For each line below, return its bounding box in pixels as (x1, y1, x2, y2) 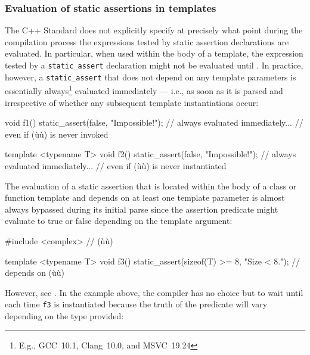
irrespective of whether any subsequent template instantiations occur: (5, 96, 259, 108)
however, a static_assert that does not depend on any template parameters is (5, 70, 296, 83)
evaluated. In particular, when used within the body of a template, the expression (5, 47, 303, 60)
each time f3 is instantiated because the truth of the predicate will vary (5, 298, 268, 310)
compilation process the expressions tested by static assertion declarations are (5, 35, 289, 48)
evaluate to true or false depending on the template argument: (5, 214, 232, 227)
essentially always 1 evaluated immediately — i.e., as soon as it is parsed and (5, 83, 283, 96)
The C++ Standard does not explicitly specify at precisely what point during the (5, 24, 303, 36)
